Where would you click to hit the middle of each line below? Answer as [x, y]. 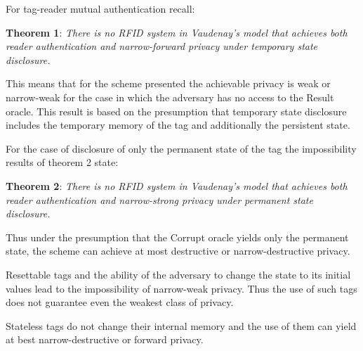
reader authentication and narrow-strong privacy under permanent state [159, 199]
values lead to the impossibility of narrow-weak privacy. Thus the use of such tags [181, 288]
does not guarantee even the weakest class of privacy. [120, 302]
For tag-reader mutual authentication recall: [100, 8]
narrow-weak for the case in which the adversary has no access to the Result [170, 97]
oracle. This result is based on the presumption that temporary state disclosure [176, 111]
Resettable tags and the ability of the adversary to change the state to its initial [178, 274]
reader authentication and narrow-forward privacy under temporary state [162, 46]
